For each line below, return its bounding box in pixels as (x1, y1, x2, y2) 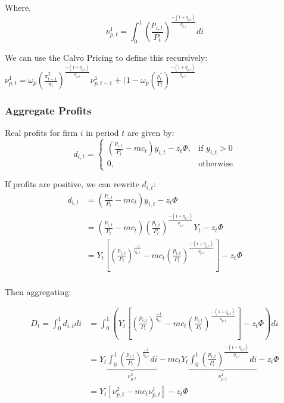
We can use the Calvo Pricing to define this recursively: (5, 51, 208, 63)
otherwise (198, 160, 233, 169)
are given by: (127, 126, 174, 139)
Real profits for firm (5, 126, 78, 139)
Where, (5, 1, 31, 13)
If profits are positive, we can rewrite (5, 178, 139, 190)
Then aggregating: (5, 285, 71, 297)
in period (86, 126, 119, 139)
